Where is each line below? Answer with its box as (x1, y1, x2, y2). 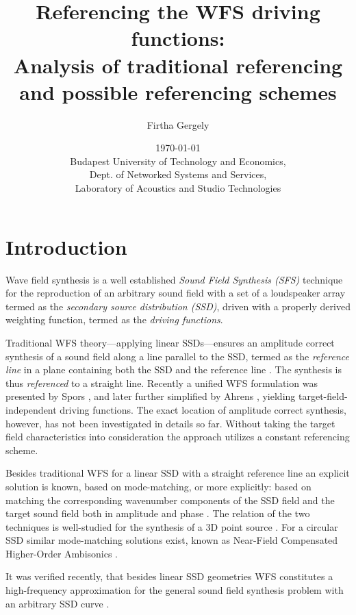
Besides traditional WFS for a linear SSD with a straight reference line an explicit (5, 466, 350, 480)
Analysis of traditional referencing (13, 51, 343, 79)
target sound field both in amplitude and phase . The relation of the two (5, 506, 310, 520)
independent (5, 402, 57, 416)
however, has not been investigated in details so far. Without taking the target (5, 416, 335, 430)
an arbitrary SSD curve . (5, 596, 110, 610)
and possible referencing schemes (19, 77, 337, 105)
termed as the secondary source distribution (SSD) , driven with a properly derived (5, 299, 351, 313)
